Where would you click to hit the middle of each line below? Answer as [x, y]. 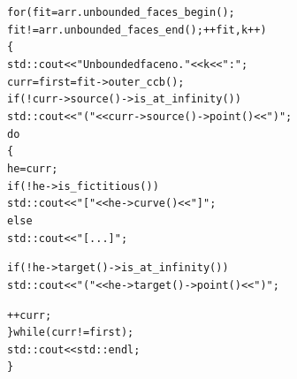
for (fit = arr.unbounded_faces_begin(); [121, 12]
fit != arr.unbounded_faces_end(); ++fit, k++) [137, 30]
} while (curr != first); [71, 333]
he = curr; [33, 168]
